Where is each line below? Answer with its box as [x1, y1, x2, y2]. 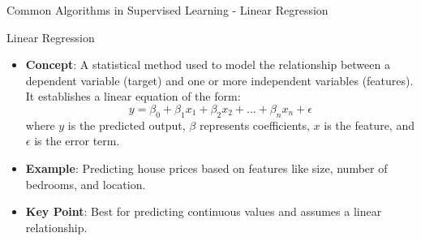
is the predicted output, [67, 116, 186, 133]
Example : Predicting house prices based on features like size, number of [25, 159, 388, 176]
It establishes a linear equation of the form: [25, 88, 241, 105]
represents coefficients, [199, 116, 310, 133]
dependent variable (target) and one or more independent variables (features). [25, 71, 414, 88]
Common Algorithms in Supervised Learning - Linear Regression [6, 2, 329, 18]
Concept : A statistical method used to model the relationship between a [25, 56, 390, 73]
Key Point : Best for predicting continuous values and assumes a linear [25, 203, 382, 220]
